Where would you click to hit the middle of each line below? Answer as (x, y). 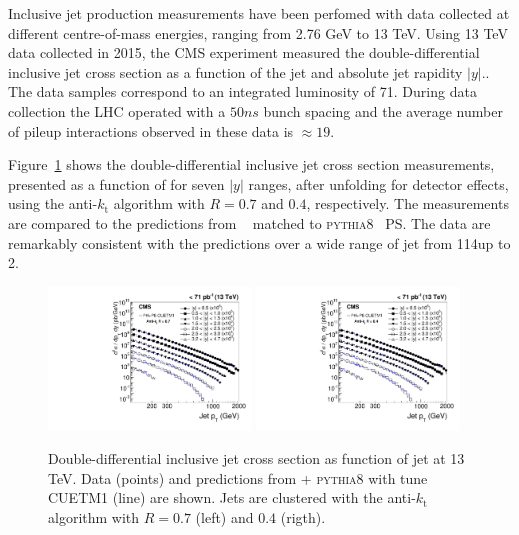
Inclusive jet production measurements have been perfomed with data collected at (259, 13)
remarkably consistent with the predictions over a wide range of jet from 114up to (259, 242)
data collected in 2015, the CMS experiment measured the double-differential (244, 52)
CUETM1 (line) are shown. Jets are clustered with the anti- (232, 497)
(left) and (224, 516)
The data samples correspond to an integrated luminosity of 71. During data (242, 91)
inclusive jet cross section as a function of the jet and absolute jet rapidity (235, 71)
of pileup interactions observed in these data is (151, 130)
